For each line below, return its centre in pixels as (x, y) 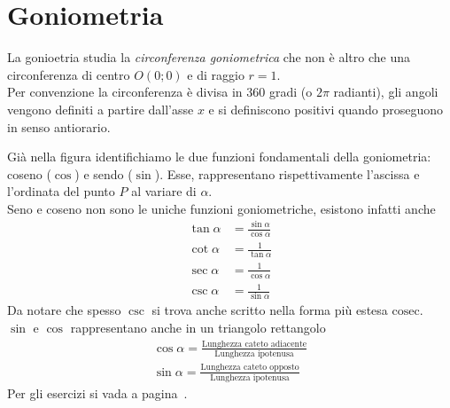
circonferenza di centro (69, 74)
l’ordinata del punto (61, 191)
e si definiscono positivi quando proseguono (326, 109)
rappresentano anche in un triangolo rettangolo (198, 328)
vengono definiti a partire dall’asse (101, 109)
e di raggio (216, 74)
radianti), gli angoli (386, 92)
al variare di (164, 191)
